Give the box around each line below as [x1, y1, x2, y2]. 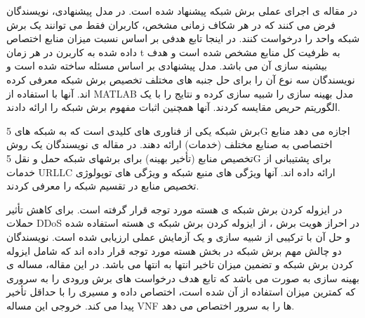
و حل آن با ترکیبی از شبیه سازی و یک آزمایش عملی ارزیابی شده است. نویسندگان [6, 229, 350, 244]
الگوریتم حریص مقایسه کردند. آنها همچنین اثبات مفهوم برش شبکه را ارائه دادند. [6, 100, 340, 114]
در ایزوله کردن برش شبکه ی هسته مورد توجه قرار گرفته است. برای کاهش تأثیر [6, 201, 343, 216]
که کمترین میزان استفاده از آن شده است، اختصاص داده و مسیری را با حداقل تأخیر [6, 284, 356, 299]
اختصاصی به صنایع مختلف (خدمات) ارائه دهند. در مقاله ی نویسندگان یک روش [6, 137, 333, 152]
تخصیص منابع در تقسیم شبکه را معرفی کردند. [6, 178, 199, 193]
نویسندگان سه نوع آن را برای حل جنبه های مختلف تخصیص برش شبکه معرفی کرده [6, 72, 355, 86]
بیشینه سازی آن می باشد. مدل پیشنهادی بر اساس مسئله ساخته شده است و [6, 58, 327, 73]
